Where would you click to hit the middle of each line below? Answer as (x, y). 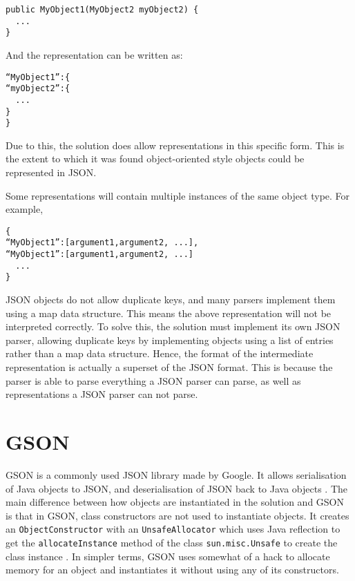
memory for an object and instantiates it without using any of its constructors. (172, 570)
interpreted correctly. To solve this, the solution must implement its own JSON (173, 326)
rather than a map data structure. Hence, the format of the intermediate (160, 353)
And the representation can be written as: (94, 54)
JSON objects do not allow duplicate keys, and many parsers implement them (171, 299)
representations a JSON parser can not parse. (102, 394)
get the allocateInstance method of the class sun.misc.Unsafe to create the (172, 542)
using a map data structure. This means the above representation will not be (169, 313)
